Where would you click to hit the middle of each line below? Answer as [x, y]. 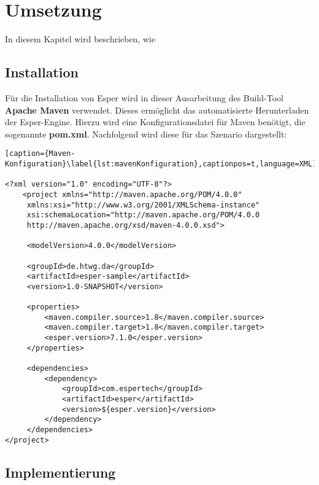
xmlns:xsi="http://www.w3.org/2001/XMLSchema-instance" [143, 205]
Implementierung [60, 472]
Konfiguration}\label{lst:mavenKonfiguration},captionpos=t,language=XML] [161, 164]
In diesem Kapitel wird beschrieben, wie [80, 39]
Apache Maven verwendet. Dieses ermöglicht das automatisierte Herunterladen [157, 110]
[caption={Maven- [40, 154]
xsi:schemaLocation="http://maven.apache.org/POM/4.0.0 [143, 215]
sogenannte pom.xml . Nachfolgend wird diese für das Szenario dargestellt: [146, 134]
